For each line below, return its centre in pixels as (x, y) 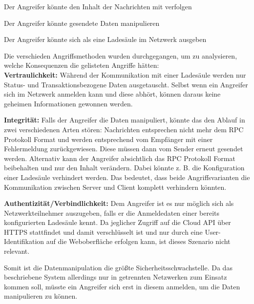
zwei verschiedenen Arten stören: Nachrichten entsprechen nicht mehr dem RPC (124, 129)
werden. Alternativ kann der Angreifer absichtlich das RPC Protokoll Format (120, 158)
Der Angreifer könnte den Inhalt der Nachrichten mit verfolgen (98, 6)
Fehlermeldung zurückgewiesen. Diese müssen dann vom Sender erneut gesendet (124, 149)
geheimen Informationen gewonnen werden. (68, 103)
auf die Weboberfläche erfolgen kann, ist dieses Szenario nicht (138, 241)
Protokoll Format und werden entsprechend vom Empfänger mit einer (108, 139)
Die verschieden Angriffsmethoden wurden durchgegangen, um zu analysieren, (121, 55)
